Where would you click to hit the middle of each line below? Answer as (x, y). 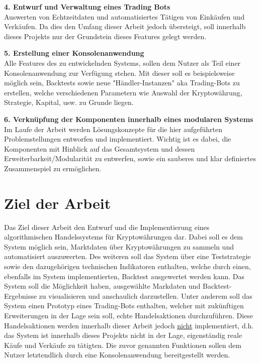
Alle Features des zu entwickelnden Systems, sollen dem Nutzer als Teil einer (122, 63)
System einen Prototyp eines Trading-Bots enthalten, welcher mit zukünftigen (124, 306)
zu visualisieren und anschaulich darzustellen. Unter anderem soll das (146, 295)
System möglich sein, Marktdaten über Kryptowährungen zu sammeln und (119, 246)
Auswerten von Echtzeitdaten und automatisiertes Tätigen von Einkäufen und (124, 16)
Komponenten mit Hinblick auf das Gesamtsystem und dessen (100, 148)
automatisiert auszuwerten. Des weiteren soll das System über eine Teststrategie (127, 256)
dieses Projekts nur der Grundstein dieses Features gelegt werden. (105, 36)
